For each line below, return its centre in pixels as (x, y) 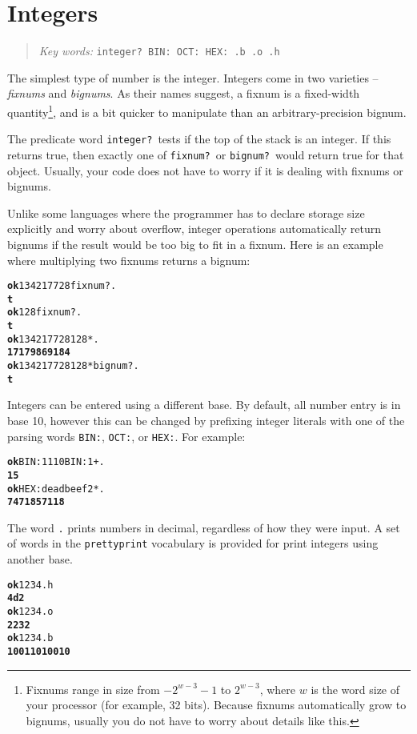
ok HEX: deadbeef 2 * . (56, 489)
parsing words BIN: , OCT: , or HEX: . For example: (126, 436)
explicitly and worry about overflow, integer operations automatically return (194, 229)
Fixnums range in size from (93, 689)
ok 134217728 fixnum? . (62, 286)
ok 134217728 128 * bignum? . (73, 366)
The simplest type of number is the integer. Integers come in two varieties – (193, 77)
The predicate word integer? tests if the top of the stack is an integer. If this (199, 139)
